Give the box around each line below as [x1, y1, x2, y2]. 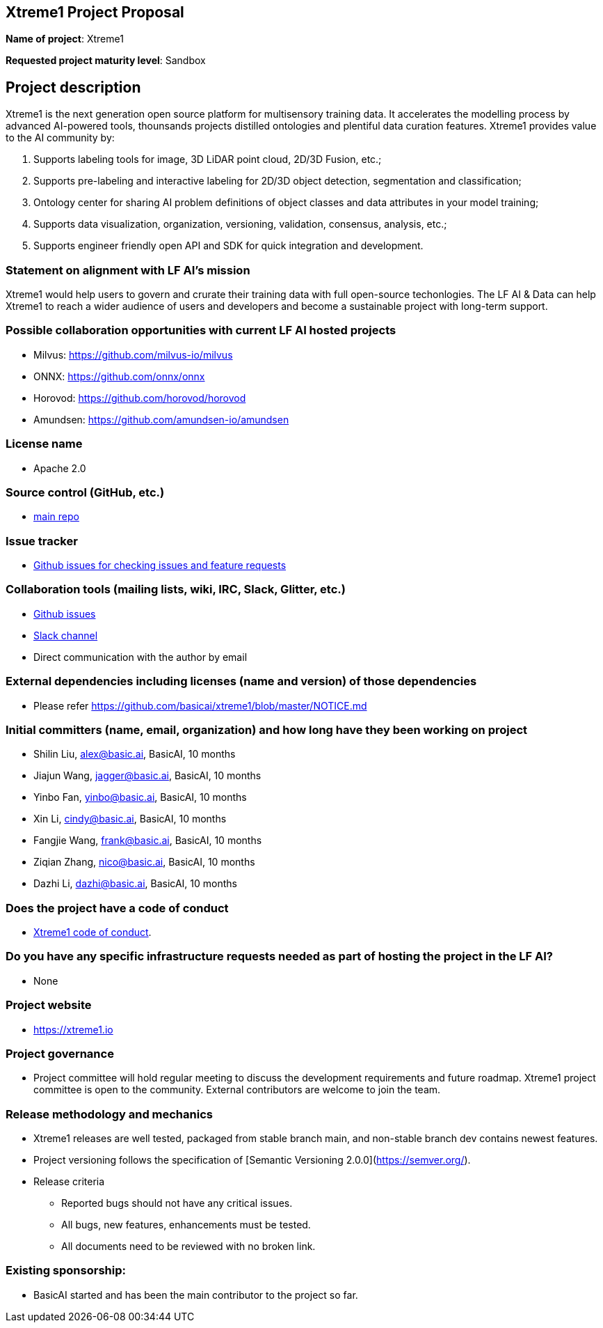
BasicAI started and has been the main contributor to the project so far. [33, 1288, 358, 1301]
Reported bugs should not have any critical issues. [61, 1197, 293, 1210]
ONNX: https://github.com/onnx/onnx [33, 370, 205, 382]
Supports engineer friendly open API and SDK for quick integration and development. [33, 240, 424, 252]
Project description [6, 78, 141, 96]
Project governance [6, 1046, 114, 1061]
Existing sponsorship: [6, 1263, 126, 1278]
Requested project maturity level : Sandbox [6, 54, 206, 67]
